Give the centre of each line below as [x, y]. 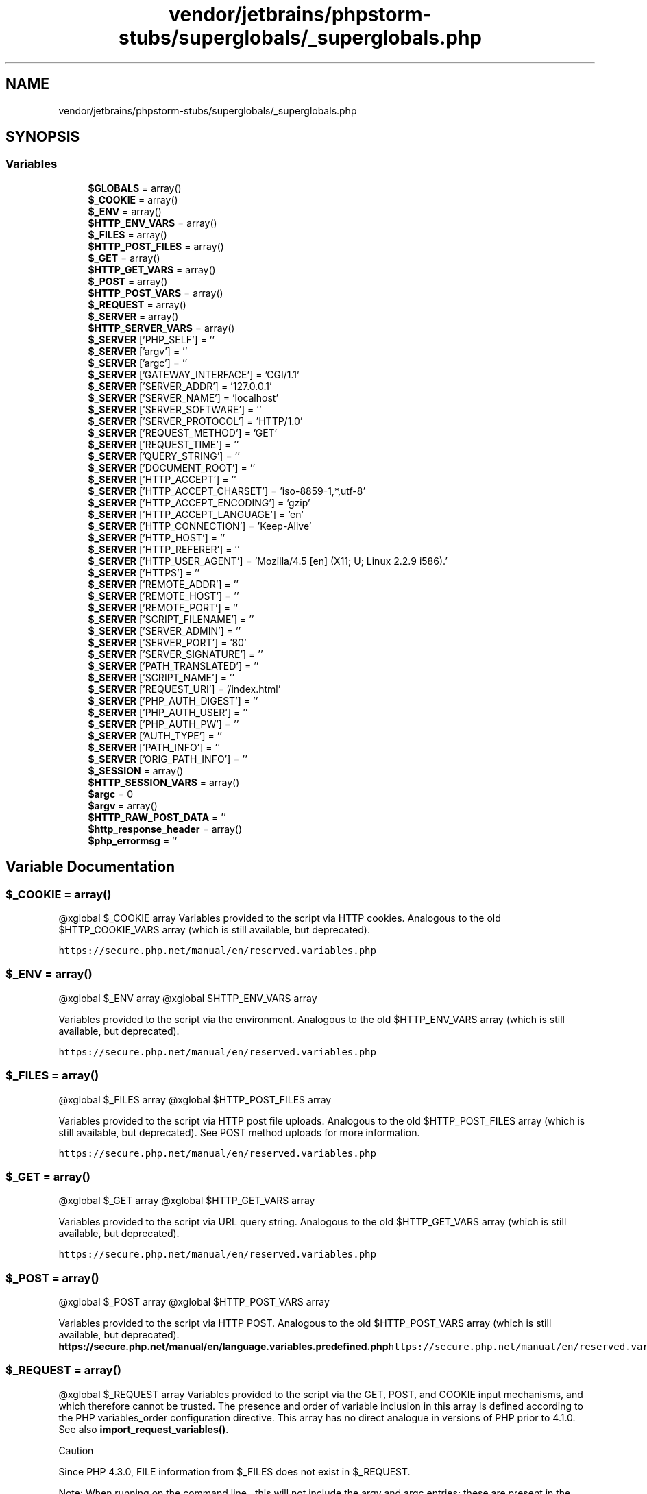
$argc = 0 [111, 794]
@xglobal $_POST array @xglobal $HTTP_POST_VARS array [194, 1302]
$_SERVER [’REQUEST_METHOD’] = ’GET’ [183, 432]
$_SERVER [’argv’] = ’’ [138, 351]
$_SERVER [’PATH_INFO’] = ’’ [154, 747]
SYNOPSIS [43, 137]
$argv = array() [123, 805]
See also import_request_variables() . [144, 1429]
